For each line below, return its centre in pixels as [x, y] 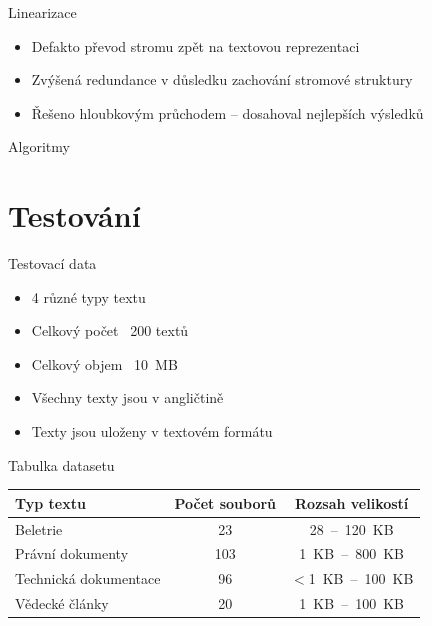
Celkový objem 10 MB [104, 363]
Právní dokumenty [72, 553]
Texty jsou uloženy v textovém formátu [152, 431]
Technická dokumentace [88, 578]
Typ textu [50, 502]
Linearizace [42, 12]
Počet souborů [225, 502]
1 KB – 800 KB [351, 553]
